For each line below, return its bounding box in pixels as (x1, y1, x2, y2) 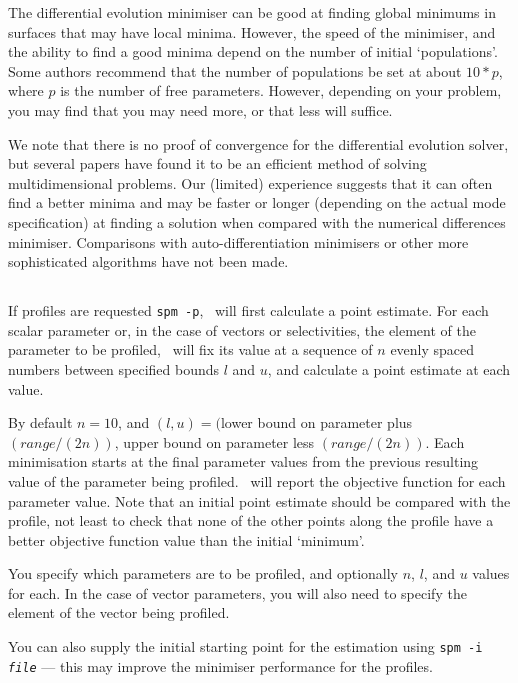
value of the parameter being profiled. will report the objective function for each (8, 470, 506, 491)
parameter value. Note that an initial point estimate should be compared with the (8, 490, 511, 511)
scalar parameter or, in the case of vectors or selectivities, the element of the (8, 319, 476, 340)
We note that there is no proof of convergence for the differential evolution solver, (8, 133, 509, 154)
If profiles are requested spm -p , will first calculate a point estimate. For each (8, 300, 489, 321)
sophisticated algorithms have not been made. (8, 251, 289, 272)
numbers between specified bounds (8, 358, 220, 379)
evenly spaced (390, 339, 475, 360)
